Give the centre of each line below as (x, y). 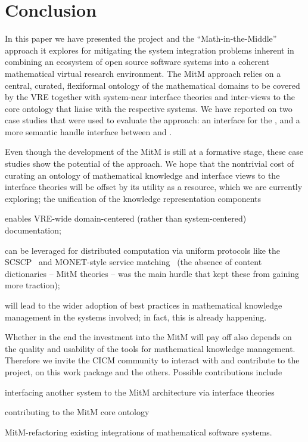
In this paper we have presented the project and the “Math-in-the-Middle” (141, 38)
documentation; (33, 230)
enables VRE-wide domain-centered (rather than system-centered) (126, 218)
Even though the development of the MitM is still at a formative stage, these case (154, 152)
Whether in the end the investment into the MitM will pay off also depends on (148, 337)
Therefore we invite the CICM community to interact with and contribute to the (152, 360)
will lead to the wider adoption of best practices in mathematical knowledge (144, 305)
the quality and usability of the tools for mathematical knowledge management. (150, 348)
